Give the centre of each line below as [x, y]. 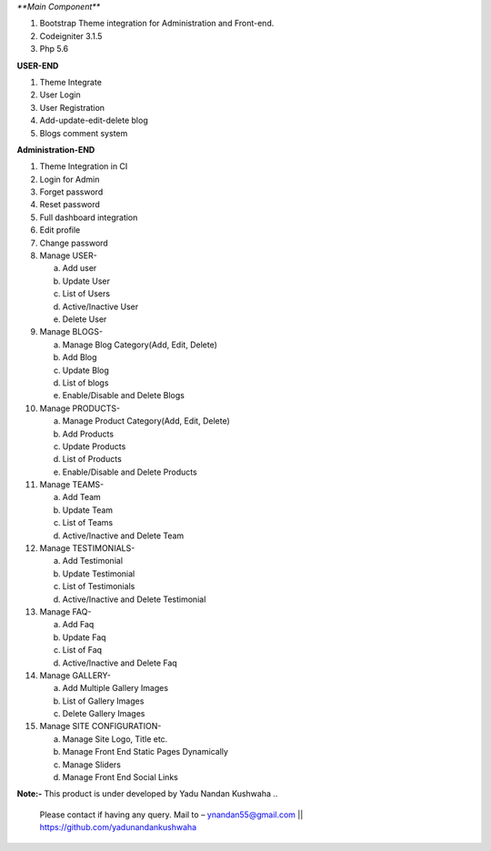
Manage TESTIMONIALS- [87, 548]
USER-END [38, 65]
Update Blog [85, 370]
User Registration [72, 107]
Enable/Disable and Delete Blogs [124, 395]
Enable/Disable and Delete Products [130, 472]
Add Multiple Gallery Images [115, 688]
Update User [86, 281]
